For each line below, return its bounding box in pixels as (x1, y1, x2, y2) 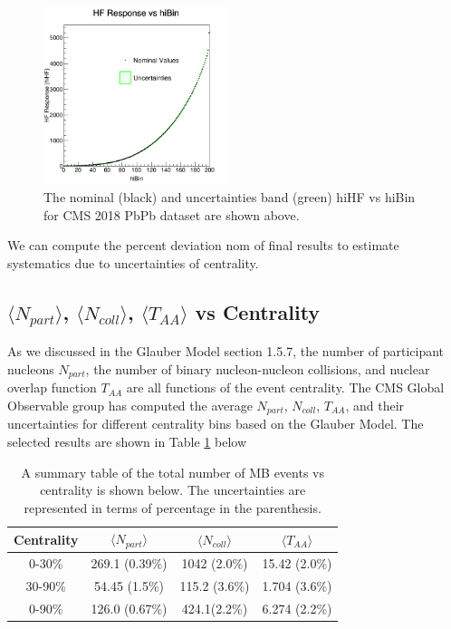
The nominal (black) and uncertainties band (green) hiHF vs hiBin (43, 187, 416, 206)
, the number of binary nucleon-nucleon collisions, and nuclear (85, 359, 430, 378)
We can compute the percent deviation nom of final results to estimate (7, 236, 399, 255)
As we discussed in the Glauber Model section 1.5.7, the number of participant (7, 342, 445, 361)
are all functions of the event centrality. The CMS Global (126, 378, 445, 397)
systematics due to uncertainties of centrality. (7, 253, 259, 272)
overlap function (7, 378, 97, 397)
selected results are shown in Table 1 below (7, 431, 247, 450)
